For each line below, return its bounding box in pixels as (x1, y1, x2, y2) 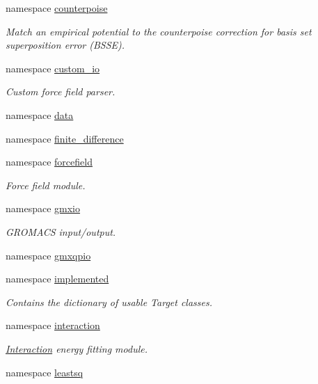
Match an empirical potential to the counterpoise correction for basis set (6, 24, 312, 38)
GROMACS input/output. (6, 224, 116, 239)
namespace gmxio (6, 201, 81, 216)
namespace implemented (6, 271, 109, 286)
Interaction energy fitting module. (6, 341, 148, 355)
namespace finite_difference (6, 131, 124, 145)
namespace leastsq (6, 365, 84, 379)
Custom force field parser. (6, 84, 116, 99)
